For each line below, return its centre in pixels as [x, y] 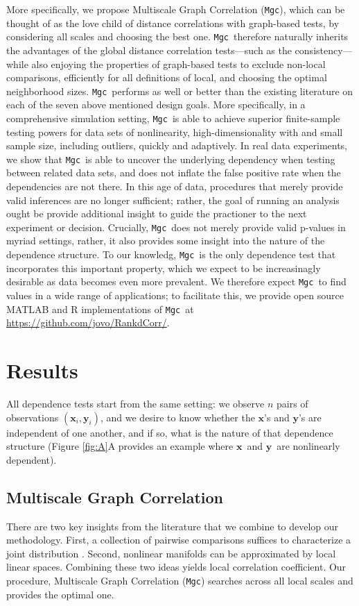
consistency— [324, 50]
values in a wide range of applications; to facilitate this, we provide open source [175, 295]
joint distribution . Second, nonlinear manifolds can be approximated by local [171, 553]
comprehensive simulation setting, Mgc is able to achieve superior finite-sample [173, 118]
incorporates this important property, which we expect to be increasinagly [164, 268]
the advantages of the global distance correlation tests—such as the [149, 50]
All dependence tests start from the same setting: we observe [135, 403]
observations [33, 417]
